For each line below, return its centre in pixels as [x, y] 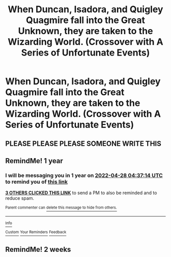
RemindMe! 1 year [34, 161]
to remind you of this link [36, 182]
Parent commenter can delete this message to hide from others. [61, 208]
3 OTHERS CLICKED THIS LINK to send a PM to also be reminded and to [81, 193]
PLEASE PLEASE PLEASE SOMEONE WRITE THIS [83, 144]
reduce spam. [20, 198]
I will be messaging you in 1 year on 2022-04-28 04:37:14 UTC [84, 175]
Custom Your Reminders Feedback [36, 232]
